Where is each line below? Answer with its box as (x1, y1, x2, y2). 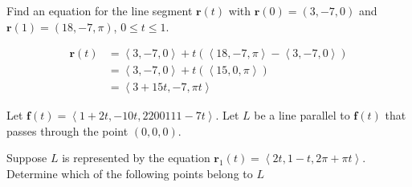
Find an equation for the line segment (6, 2, 193, 18)
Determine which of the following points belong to (6, 165, 253, 182)
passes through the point (6, 122, 128, 139)
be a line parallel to (254, 107, 350, 124)
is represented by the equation (62, 149, 210, 166)
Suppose (6, 149, 47, 166)
